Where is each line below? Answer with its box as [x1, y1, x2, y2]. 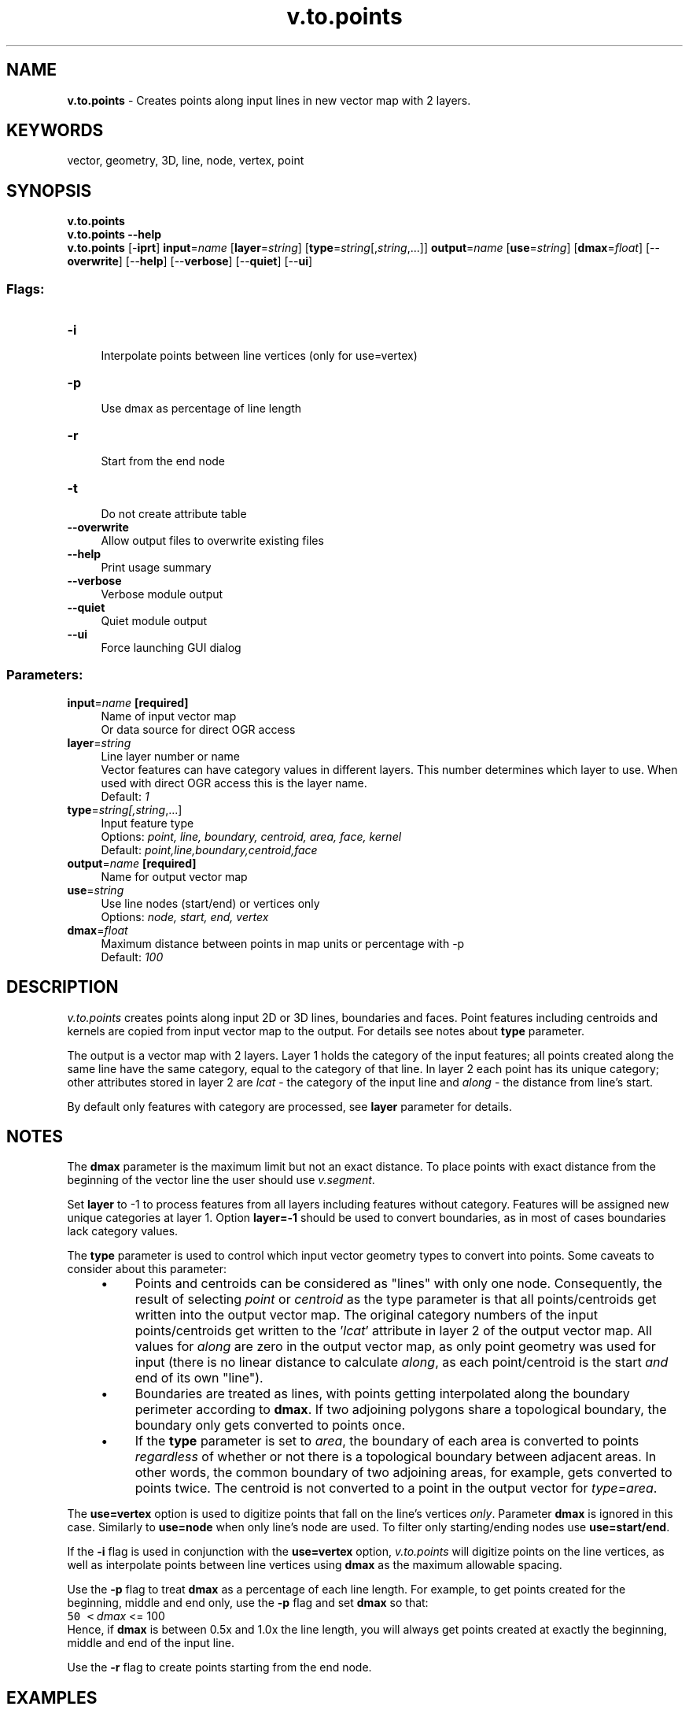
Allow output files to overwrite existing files [101, 534, 324, 548]
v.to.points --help [67, 228, 162, 242]
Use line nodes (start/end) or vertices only [101, 896, 320, 910]
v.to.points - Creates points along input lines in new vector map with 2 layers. [67, 93, 471, 107]
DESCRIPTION [6, 977, 119, 997]
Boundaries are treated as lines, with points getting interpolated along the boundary [134, 1386, 630, 1402]
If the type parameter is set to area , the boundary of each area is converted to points [134, 1433, 639, 1449]
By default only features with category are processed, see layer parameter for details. [67, 1099, 512, 1113]
